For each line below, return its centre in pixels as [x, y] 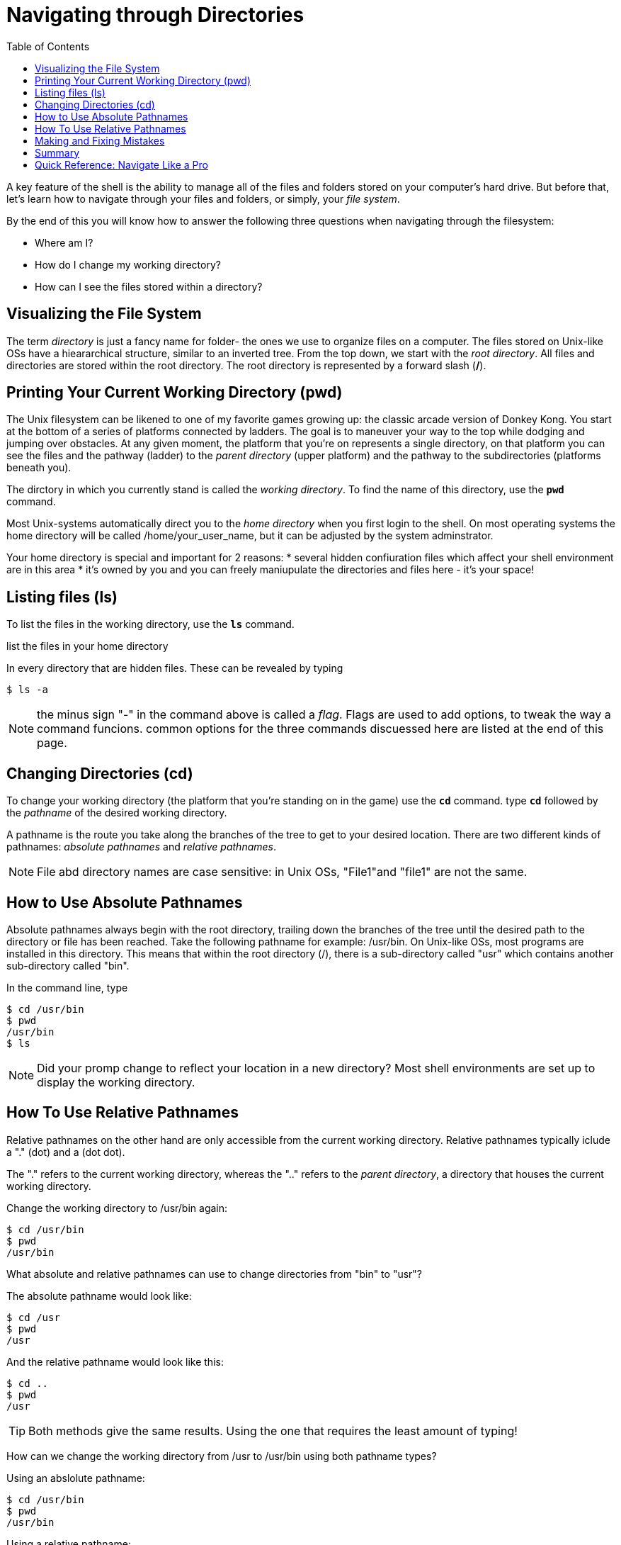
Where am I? [64, 242]
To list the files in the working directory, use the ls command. [150, 624]
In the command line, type [67, 987]
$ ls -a [28, 690]
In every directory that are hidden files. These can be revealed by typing [175, 668]
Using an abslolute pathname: [76, 1478]
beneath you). [39, 468]
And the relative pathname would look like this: [115, 1361]
